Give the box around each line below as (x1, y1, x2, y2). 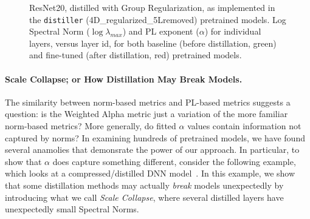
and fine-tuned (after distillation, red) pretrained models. (29, 49, 242, 61)
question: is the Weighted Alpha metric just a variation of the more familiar (5, 107, 288, 120)
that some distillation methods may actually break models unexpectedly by (5, 178, 284, 191)
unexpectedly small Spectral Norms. (5, 203, 139, 215)
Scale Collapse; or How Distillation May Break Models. (5, 72, 243, 85)
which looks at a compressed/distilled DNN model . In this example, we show (5, 167, 295, 180)
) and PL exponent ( (122, 25, 199, 38)
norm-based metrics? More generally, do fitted (5, 120, 176, 132)
